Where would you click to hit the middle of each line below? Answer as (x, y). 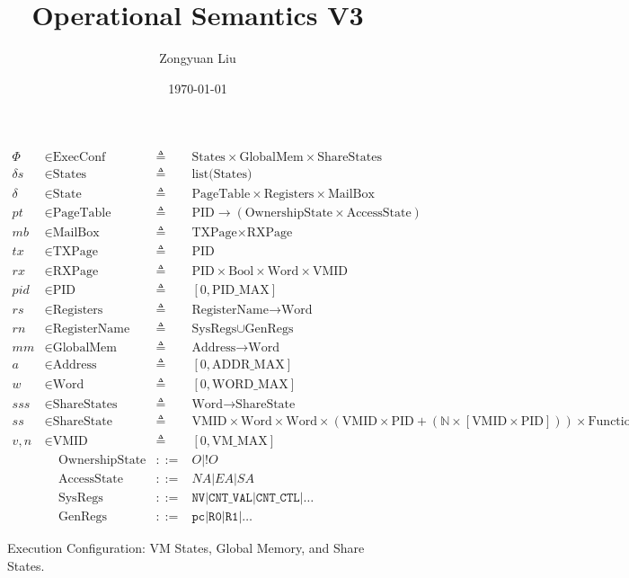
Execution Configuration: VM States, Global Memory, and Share (186, 547)
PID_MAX (241, 290)
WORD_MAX (250, 384)
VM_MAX (240, 441)
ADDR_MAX (248, 365)
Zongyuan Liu (198, 58)
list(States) (222, 175)
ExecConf (79, 158)
